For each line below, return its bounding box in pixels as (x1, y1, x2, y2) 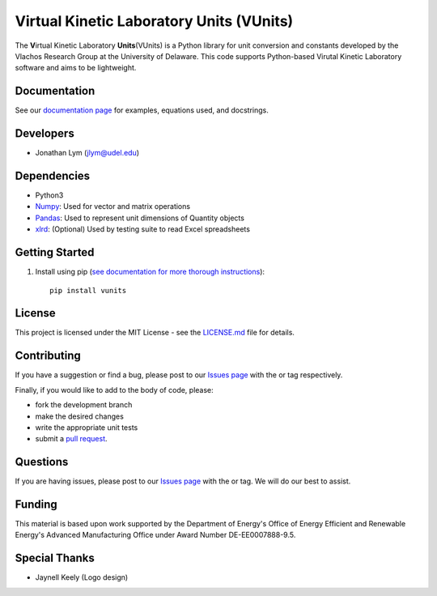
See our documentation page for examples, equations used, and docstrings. (15, 105, 269, 115)
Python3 (35, 190, 64, 200)
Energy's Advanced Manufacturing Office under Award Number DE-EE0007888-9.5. (15, 530, 296, 540)
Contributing (15, 349, 81, 363)
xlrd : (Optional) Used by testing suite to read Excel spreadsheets (35, 224, 251, 234)
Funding (15, 498, 58, 511)
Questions (15, 455, 69, 469)
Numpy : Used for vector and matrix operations (35, 202, 190, 211)
